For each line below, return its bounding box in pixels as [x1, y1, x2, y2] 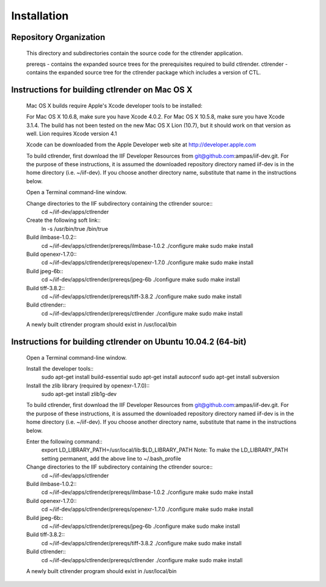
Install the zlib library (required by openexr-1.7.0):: [26, 381, 150, 389]
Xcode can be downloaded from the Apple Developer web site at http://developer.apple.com [26, 141, 257, 148]
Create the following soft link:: [26, 216, 101, 224]
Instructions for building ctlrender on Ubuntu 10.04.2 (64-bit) [11, 336, 247, 347]
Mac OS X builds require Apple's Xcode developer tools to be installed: [26, 102, 203, 109]
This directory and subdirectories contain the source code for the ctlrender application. [26, 49, 243, 57]
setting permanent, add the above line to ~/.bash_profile [41, 455, 181, 462]
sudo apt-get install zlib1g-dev [41, 391, 117, 398]
